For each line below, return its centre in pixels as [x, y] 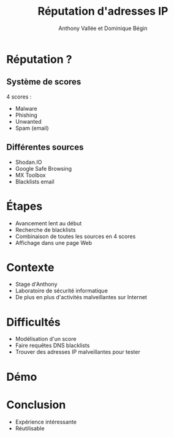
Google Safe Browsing [43, 168]
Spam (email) [32, 128]
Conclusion [36, 405]
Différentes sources [45, 147]
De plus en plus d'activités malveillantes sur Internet [81, 297]
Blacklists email [35, 181]
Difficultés [33, 322]
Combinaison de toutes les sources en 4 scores [75, 236]
